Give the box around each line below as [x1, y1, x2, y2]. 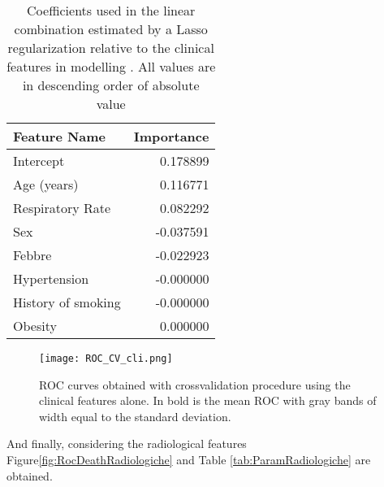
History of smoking [13, 293, 121, 311]
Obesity [13, 316, 57, 335]
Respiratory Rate [13, 198, 111, 217]
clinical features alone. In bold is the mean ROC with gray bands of [39, 392, 377, 409]
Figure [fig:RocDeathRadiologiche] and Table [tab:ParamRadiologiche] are [6, 451, 371, 468]
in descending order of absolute [22, 76, 200, 94]
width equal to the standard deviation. [39, 407, 231, 424]
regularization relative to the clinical [7, 38, 214, 57]
